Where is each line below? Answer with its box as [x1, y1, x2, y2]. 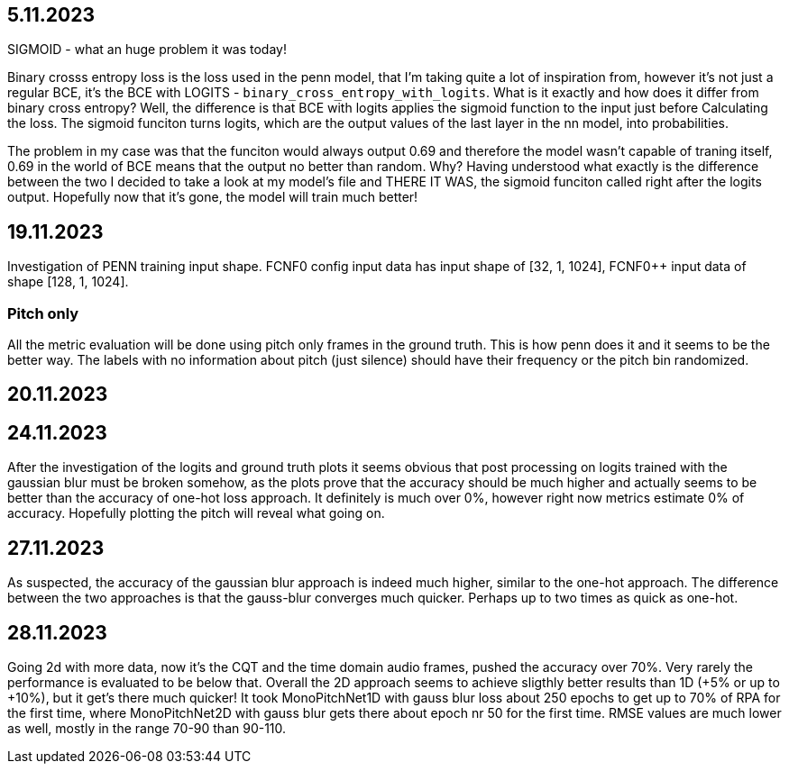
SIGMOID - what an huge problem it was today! [7, 41, 287, 58]
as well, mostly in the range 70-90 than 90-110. [7, 720, 287, 736]
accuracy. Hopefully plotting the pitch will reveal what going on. [7, 505, 385, 522]
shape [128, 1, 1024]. [7, 274, 129, 290]
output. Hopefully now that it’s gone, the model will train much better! [7, 189, 418, 205]
